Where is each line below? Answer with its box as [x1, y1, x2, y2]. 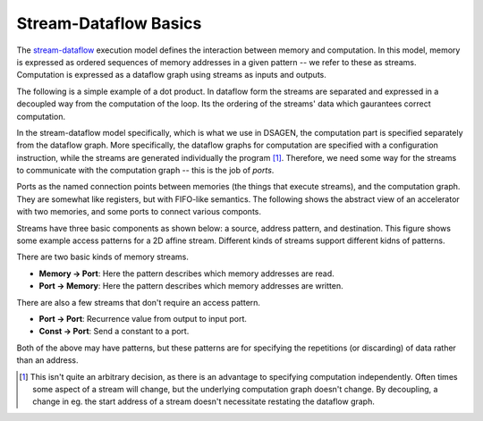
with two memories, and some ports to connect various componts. [16, 206, 261, 217]
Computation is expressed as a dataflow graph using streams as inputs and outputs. [16, 70, 326, 80]
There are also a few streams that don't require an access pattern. [16, 297, 261, 307]
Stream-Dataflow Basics [16, 13, 202, 33]
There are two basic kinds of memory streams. [16, 251, 190, 263]
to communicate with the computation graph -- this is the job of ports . [16, 165, 275, 176]
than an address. [16, 355, 80, 366]
